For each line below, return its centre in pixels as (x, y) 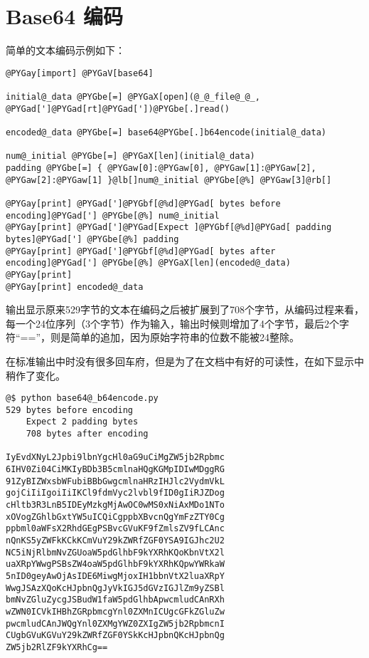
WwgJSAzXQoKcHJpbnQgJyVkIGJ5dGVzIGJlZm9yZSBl (115, 588)
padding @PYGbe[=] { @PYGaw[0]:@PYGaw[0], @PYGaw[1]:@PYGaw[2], (161, 168)
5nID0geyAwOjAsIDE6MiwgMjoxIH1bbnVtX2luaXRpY (115, 576)
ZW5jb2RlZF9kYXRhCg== (57, 647)
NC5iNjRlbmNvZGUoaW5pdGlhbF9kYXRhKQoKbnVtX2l (115, 552)
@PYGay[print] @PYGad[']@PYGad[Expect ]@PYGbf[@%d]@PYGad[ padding (169, 228)
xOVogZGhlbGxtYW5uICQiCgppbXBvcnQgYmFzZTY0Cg (115, 517)
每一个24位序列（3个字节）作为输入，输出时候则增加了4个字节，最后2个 (172, 323)
